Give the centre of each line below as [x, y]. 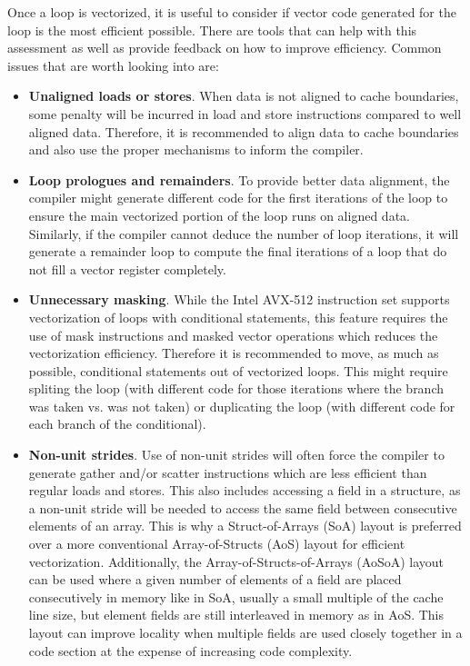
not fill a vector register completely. [127, 268]
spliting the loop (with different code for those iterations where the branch [236, 388]
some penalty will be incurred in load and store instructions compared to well [245, 113]
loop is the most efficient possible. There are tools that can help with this [212, 30]
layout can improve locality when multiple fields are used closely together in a [245, 632]
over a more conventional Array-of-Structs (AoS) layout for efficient [217, 544]
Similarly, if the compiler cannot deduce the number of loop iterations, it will [244, 233]
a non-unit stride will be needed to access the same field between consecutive [243, 507]
